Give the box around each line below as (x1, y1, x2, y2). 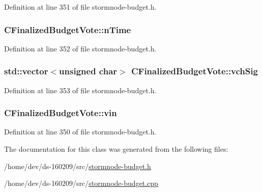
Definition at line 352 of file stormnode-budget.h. (4, 43, 157, 53)
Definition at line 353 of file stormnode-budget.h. (4, 85, 157, 95)
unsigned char (59, 65, 118, 77)
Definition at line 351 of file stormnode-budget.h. (4, 2, 157, 12)
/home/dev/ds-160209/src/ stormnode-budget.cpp (4, 178, 158, 188)
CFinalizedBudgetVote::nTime (4, 23, 131, 36)
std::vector (4, 65, 48, 77)
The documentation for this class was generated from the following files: (4, 144, 228, 154)
